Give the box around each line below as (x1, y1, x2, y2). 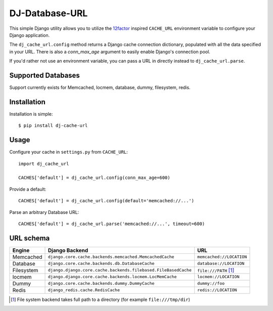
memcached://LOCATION (197, 254, 247, 260)
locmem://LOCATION (197, 274, 240, 280)
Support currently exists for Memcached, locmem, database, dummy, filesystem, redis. (9, 84, 191, 91)
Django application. (9, 32, 50, 38)
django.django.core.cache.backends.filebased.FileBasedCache (48, 268, 192, 273)
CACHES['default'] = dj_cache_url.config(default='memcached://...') (18, 198, 195, 204)
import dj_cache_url (18, 161, 69, 166)
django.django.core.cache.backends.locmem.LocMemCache (48, 274, 177, 280)
